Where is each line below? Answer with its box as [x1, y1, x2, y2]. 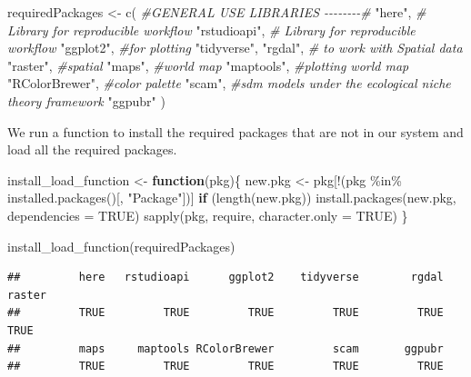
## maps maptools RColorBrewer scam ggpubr [7, 342, 444, 355]
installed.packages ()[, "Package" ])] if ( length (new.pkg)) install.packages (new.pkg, [7, 188, 456, 207]
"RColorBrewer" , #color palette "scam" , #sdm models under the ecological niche [7, 74, 451, 93]
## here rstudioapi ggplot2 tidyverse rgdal [7, 271, 444, 284]
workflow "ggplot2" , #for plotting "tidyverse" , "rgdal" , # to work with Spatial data [7, 38, 463, 57]
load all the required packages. [7, 140, 177, 159]
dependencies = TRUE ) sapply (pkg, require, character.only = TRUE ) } [7, 205, 408, 224]
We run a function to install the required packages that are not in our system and [7, 122, 464, 141]
